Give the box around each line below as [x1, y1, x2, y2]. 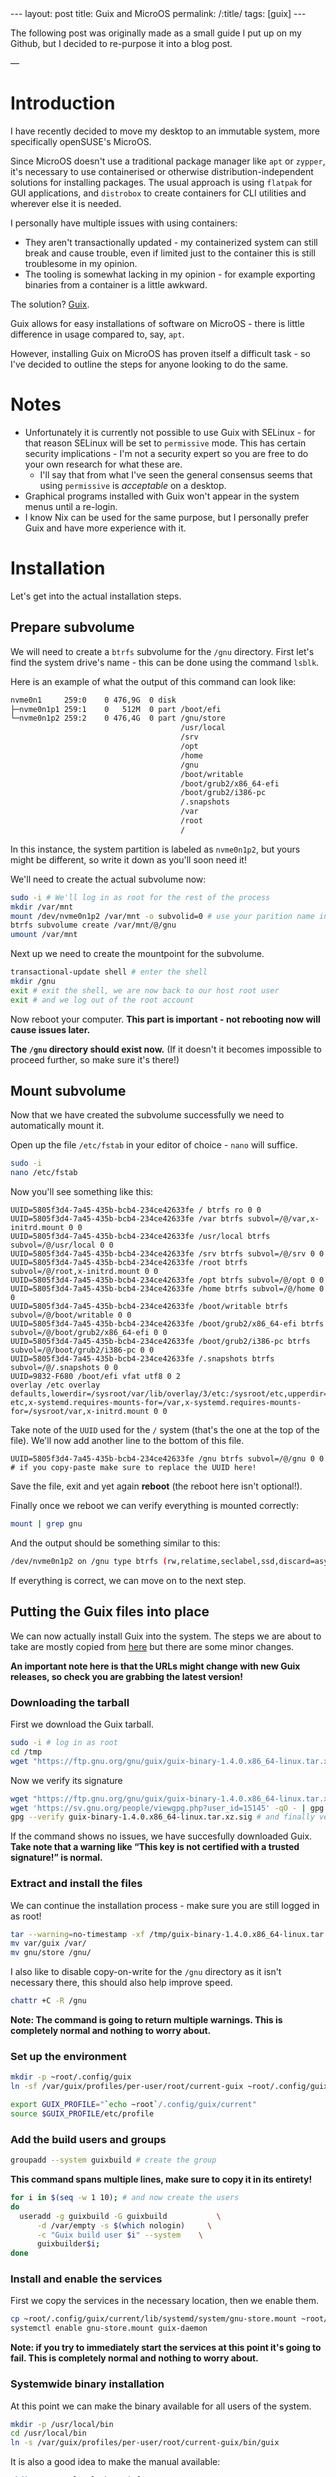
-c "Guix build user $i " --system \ [36, 2230, 203, 2240]
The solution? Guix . [10, 298, 90, 310]
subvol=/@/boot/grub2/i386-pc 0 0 [10, 1345, 155, 1356]
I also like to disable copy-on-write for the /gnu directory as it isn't [10, 1966, 282, 1978]
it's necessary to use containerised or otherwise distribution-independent [10, 165, 314, 177]
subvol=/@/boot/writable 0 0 [10, 1310, 132, 1321]
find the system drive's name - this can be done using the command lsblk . [10, 656, 320, 668]
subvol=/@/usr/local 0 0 [10, 1240, 114, 1251]
